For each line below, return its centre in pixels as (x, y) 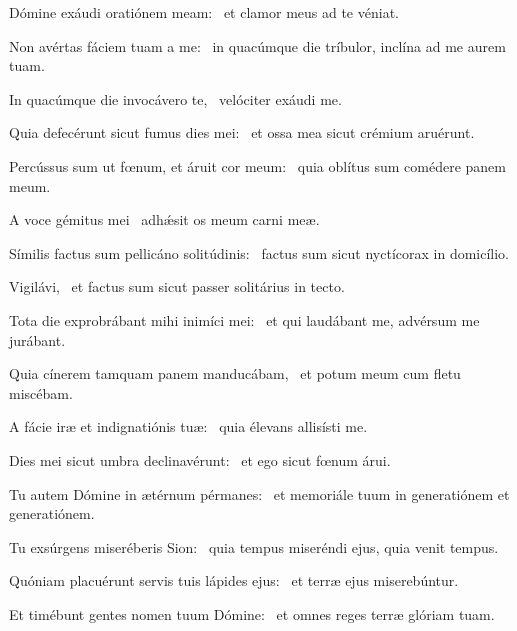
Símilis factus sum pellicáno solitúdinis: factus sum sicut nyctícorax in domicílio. (259, 252)
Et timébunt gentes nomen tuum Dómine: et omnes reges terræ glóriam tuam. (252, 613)
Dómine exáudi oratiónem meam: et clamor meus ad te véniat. (204, 12)
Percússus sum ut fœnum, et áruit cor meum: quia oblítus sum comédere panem (257, 165)
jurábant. (37, 339)
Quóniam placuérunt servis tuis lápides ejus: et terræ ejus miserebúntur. (234, 580)
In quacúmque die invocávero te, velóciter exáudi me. (175, 98)
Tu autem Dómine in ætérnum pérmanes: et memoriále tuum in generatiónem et (259, 493)
